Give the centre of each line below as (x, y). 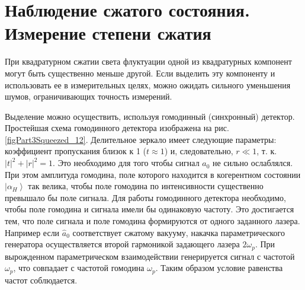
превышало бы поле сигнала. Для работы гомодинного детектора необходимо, (145, 197)
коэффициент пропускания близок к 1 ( (76, 151)
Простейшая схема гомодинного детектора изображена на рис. (117, 128)
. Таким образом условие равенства (219, 268)
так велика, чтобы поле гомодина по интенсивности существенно (146, 186)
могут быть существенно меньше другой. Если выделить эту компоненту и (140, 73)
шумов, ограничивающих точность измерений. (89, 96)
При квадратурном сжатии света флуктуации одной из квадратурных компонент (148, 61)
